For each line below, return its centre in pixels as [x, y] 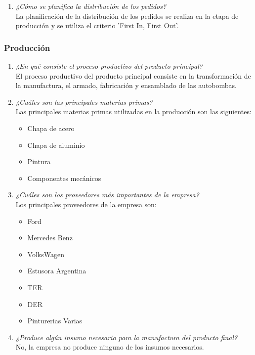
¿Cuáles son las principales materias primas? [84, 102]
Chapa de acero [51, 128]
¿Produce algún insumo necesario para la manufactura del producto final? [127, 337]
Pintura [39, 161]
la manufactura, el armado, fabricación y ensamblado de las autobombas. [126, 85]
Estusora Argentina [57, 271]
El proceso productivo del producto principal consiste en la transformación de [133, 75]
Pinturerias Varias [55, 321]
